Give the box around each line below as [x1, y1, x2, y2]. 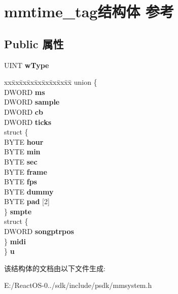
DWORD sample [4, 96, 60, 107]
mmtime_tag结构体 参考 [4, 1, 174, 22]
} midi [4, 236, 26, 246]
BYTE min [4, 146, 41, 157]
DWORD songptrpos [4, 226, 74, 237]
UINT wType [4, 59, 49, 70]
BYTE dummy [4, 186, 54, 197]
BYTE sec [4, 156, 38, 167]
